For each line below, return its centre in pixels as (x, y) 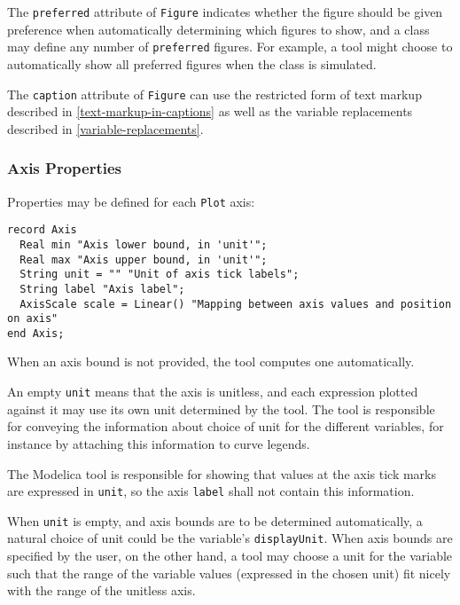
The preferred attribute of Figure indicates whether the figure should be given (225, 12)
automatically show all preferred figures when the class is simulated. (192, 63)
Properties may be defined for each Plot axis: (131, 201)
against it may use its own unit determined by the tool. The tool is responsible (221, 409)
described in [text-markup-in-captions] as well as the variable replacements (210, 111)
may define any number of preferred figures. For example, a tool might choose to (230, 47)
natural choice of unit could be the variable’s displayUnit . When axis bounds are (230, 538)
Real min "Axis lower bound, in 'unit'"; (144, 244)
